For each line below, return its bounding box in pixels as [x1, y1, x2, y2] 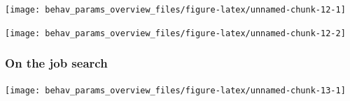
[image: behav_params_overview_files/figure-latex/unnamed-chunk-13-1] [5, 85, 346, 95]
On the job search [5, 54, 108, 72]
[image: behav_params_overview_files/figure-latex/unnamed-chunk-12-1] [5, 5, 346, 15]
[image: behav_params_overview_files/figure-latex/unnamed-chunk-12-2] [5, 28, 346, 38]
